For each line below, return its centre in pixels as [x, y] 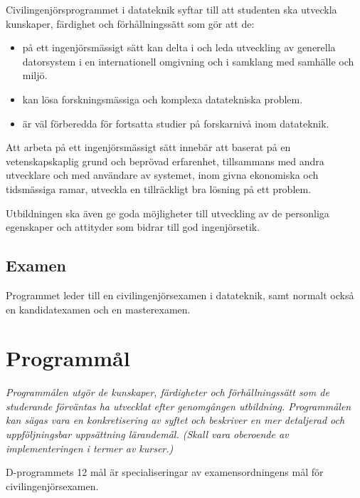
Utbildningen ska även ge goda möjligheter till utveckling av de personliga [168, 213]
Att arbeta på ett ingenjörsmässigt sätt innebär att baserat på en [148, 147]
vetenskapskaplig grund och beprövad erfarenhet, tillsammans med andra [165, 161]
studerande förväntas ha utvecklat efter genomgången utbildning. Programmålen [179, 406]
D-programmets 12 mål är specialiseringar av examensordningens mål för [165, 472]
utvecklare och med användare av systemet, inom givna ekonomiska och [162, 175]
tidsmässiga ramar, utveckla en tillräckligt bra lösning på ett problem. [159, 188]
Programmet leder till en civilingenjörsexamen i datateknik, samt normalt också [180, 295]
